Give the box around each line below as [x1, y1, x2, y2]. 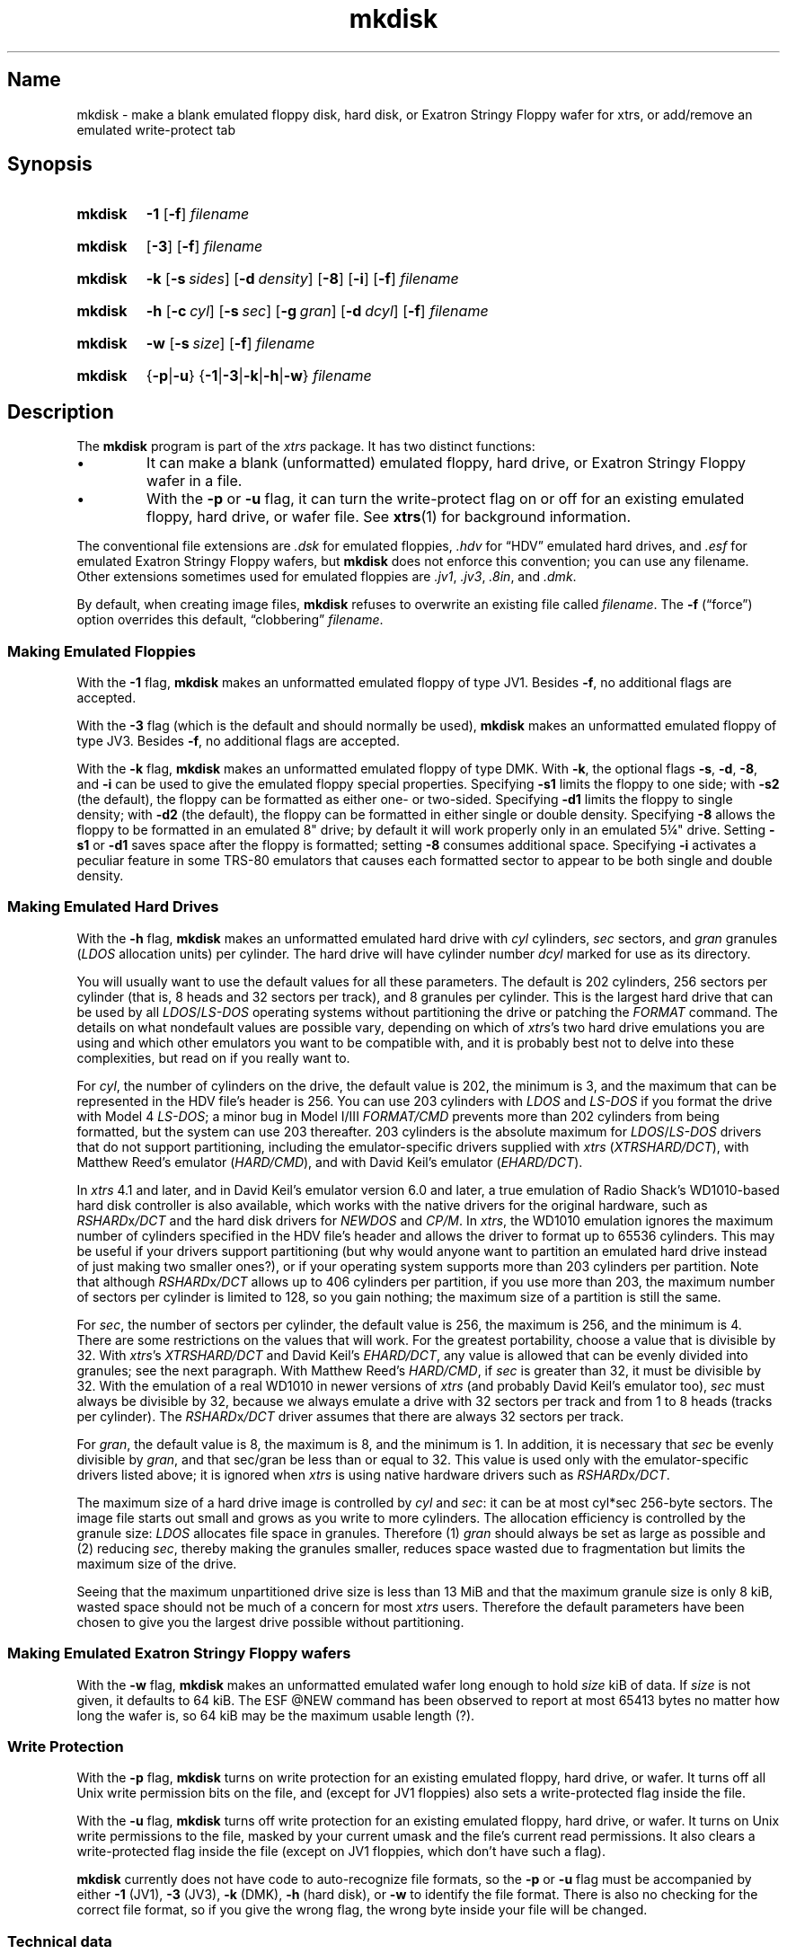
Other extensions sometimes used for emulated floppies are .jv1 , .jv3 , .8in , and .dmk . [76, 569, 577, 585]
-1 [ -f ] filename [146, 205, 250, 224]
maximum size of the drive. [76, 1555, 237, 1571]
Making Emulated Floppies [7, 641, 196, 660]
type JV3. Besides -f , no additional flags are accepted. [76, 733, 400, 749]
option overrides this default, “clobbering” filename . [76, 612, 384, 628]
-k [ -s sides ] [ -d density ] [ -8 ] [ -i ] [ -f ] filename [146, 270, 459, 288]
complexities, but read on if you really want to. [76, 1049, 350, 1065]
